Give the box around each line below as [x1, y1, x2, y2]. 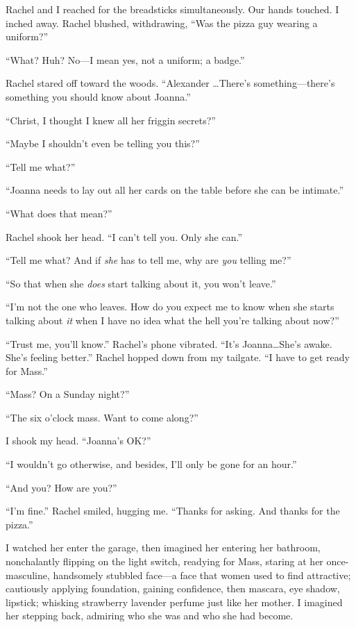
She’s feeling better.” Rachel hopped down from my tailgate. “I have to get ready [6, 350, 350, 365]
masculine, [6, 567, 50, 582]
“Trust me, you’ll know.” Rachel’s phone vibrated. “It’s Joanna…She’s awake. [6, 336, 332, 351]
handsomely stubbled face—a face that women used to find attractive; [53, 567, 351, 582]
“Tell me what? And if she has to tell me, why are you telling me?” [6, 253, 291, 267]
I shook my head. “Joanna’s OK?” [6, 433, 151, 448]
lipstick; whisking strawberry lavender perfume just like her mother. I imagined [6, 594, 343, 609]
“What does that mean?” [6, 206, 112, 220]
